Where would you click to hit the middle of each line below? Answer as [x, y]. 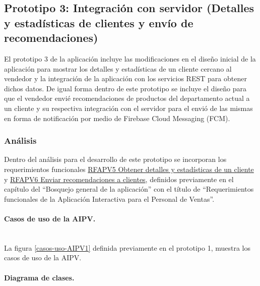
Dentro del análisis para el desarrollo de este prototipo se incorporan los [115, 159]
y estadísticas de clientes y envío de [99, 22]
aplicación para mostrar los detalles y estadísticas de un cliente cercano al [118, 68]
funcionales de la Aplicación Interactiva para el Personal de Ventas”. [109, 198]
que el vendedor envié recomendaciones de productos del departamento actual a [127, 98]
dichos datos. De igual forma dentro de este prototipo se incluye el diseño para [125, 88]
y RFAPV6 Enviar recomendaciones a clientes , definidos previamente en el [119, 179]
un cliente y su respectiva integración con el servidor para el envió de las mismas [128, 108]
